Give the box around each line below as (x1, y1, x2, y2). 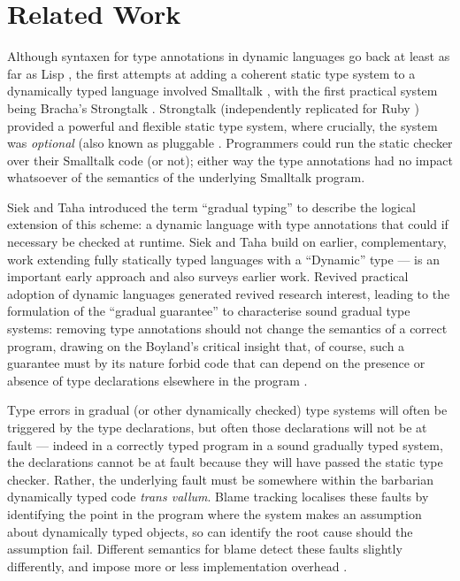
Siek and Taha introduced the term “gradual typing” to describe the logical (7, 197, 416, 216)
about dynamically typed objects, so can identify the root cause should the (7, 522, 413, 540)
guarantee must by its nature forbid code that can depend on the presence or (7, 354, 425, 372)
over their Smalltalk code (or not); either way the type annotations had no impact (7, 150, 453, 169)
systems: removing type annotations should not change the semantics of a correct (7, 319, 448, 338)
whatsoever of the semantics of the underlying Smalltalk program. (7, 168, 365, 187)
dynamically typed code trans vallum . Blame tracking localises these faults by (7, 487, 429, 506)
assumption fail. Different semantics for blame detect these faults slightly (7, 539, 402, 558)
